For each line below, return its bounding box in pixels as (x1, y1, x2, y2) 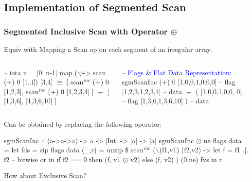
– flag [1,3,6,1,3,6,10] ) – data (122, 96, 209, 106)
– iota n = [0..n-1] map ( (4, 67, 77, 77)
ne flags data (203, 135, 242, 145)
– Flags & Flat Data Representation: (122, 67, 232, 77)
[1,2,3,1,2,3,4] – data (122, 86, 182, 96)
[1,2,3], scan (4, 86, 39, 96)
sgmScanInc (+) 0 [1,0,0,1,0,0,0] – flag (122, 77, 235, 87)
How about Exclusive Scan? (4, 170, 87, 181)
